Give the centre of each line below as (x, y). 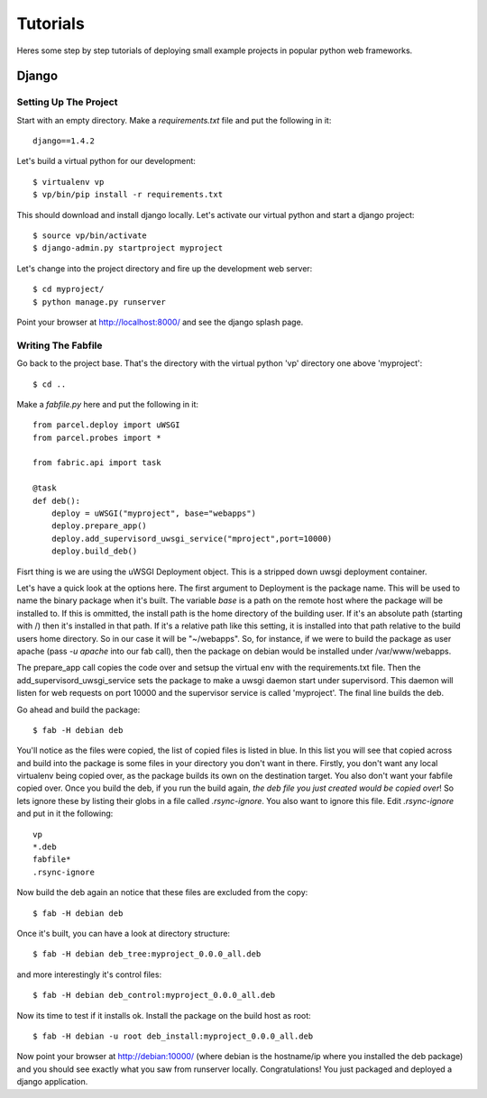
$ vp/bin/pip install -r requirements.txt (128, 195)
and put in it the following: (65, 814)
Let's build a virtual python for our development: (106, 161)
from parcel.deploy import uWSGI (106, 425)
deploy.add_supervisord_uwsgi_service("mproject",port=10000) (192, 538)
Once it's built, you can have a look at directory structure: (123, 933)
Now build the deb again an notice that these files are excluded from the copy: (162, 892)
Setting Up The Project (67, 102)
